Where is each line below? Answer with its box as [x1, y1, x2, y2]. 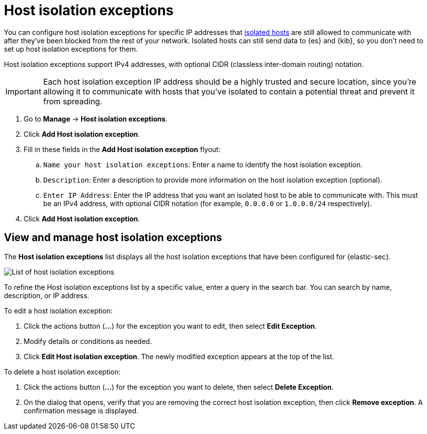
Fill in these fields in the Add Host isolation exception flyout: [24, 145, 221, 154]
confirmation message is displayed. [24, 406, 139, 415]
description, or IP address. [4, 291, 90, 300]
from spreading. [43, 96, 102, 106]
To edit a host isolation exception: [4, 306, 113, 315]
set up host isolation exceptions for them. [4, 44, 138, 53]
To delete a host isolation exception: [4, 367, 121, 376]
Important [5, 86, 41, 96]
